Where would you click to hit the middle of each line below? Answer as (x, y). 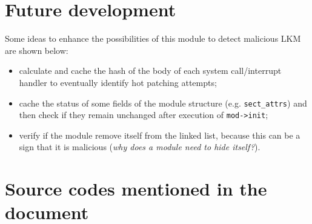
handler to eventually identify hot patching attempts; (118, 82)
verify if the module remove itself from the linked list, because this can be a (160, 135)
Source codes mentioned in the (136, 189)
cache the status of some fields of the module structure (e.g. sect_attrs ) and (163, 103)
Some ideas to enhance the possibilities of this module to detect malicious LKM (153, 38)
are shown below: (37, 50)
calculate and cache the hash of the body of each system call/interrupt (150, 71)
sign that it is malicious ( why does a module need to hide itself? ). (140, 147)
